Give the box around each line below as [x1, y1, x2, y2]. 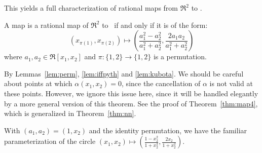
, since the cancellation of [122, 78, 201, 89]
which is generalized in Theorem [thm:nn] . [4, 108, 136, 119]
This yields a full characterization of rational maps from [4, 3, 178, 13]
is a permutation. [153, 51, 207, 62]
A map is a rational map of [4, 19, 89, 30]
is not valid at [209, 78, 253, 89]
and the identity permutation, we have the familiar [89, 125, 247, 135]
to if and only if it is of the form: [102, 19, 208, 30]
